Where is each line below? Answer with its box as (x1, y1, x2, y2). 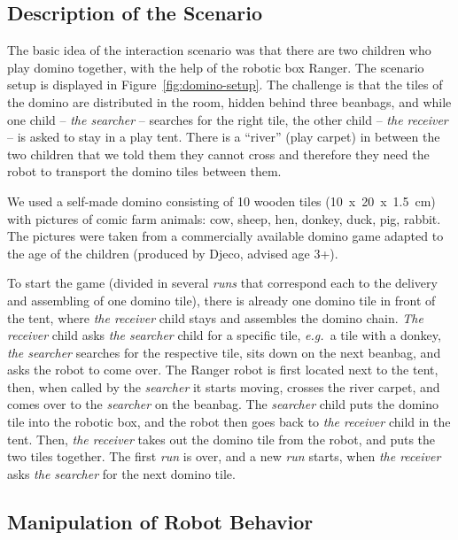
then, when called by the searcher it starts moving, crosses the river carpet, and (7, 377, 440, 396)
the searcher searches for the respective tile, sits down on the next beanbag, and (7, 343, 441, 361)
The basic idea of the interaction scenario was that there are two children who (7, 41, 431, 59)
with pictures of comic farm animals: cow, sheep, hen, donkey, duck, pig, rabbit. (7, 209, 441, 228)
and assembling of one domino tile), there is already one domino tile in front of (7, 290, 436, 309)
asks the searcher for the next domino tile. (7, 464, 236, 482)
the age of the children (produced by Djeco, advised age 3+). (7, 243, 338, 262)
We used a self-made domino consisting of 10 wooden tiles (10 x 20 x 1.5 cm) (7, 191, 436, 210)
